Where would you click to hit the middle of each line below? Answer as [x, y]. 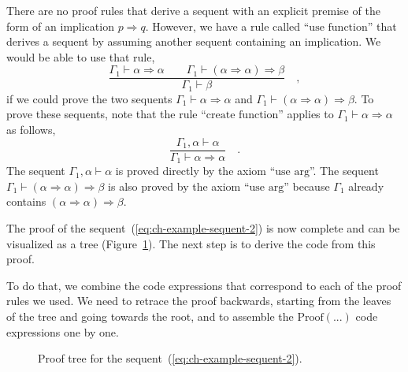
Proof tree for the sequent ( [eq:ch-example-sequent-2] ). [170, 358]
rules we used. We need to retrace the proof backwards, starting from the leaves [199, 301]
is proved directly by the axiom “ [195, 171]
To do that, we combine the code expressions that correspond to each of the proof [204, 285]
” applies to [306, 114]
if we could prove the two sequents [89, 98]
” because [307, 186]
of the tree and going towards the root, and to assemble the [150, 316]
